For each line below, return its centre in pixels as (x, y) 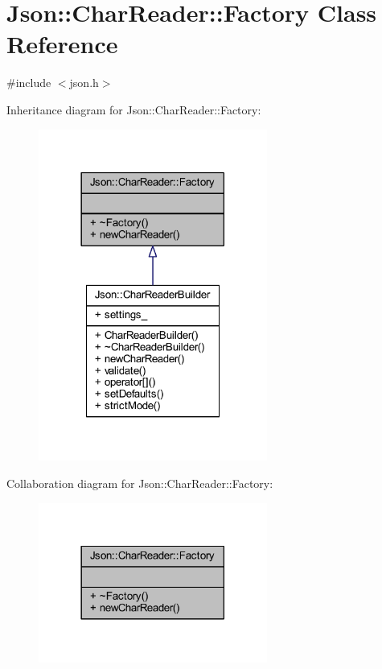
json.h (84, 83)
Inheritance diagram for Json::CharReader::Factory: (134, 109)
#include (29, 83)
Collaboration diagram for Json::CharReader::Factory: (140, 483)
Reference (62, 44)
